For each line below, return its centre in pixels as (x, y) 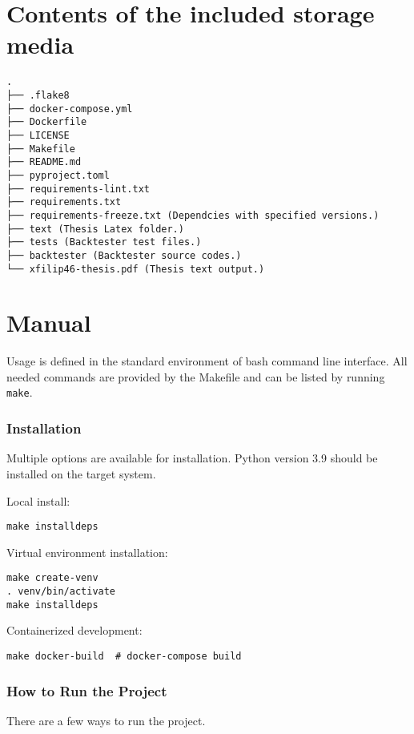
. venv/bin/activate (61, 592)
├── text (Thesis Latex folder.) (95, 229)
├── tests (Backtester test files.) (104, 242)
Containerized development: (74, 630)
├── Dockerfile (47, 122)
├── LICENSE (38, 135)
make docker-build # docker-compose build (124, 656)
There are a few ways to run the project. (106, 720)
